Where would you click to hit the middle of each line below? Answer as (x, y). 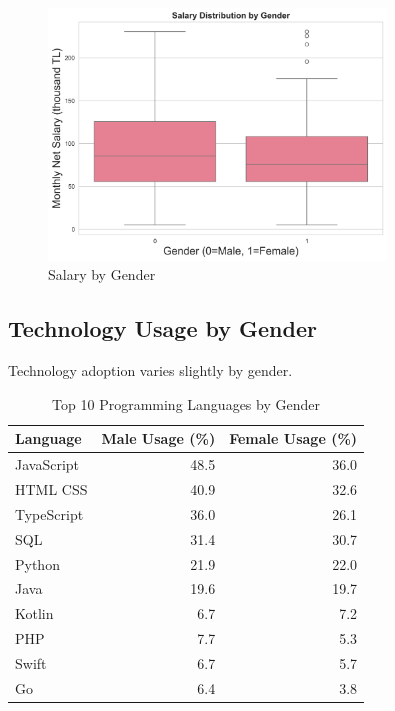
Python (37, 563)
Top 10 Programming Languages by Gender (186, 403)
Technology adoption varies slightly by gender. (150, 370)
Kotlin (34, 613)
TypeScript (49, 513)
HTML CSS (51, 489)
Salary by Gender (102, 274)
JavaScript (47, 464)
